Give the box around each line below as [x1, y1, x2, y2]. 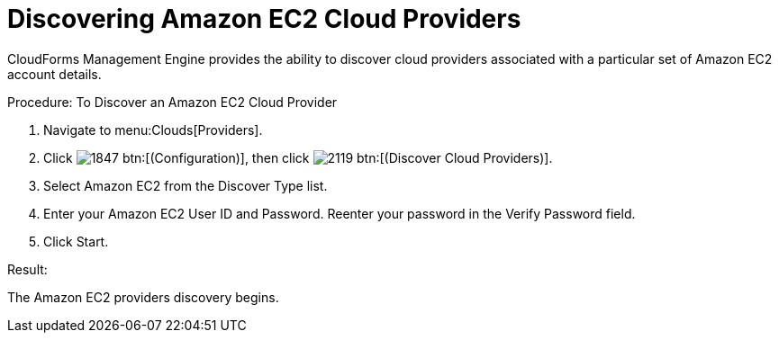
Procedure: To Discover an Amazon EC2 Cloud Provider [7, 94, 338, 110]
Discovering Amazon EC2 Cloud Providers [7, 4, 521, 34]
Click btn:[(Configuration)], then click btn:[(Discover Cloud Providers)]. [43, 149, 553, 166]
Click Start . [43, 233, 109, 249]
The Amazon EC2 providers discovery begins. [7, 289, 279, 305]
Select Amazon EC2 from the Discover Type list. [43, 177, 328, 193]
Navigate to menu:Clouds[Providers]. [43, 121, 263, 138]
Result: [7, 261, 48, 277]
